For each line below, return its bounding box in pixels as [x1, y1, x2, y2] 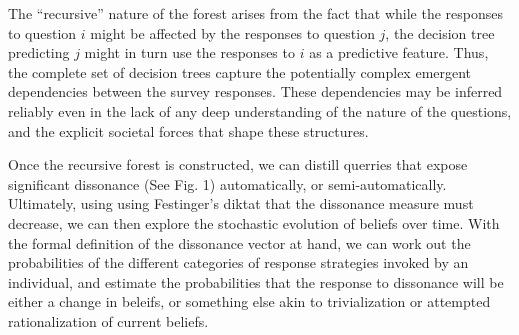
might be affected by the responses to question [90, 22, 375, 43]
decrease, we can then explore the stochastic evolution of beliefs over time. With [8, 212, 500, 233]
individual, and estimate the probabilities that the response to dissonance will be [8, 271, 504, 292]
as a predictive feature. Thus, [309, 42, 489, 63]
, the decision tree [385, 22, 495, 43]
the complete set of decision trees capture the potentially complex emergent [8, 61, 472, 82]
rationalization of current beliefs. [8, 310, 209, 331]
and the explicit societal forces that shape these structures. [8, 120, 369, 141]
